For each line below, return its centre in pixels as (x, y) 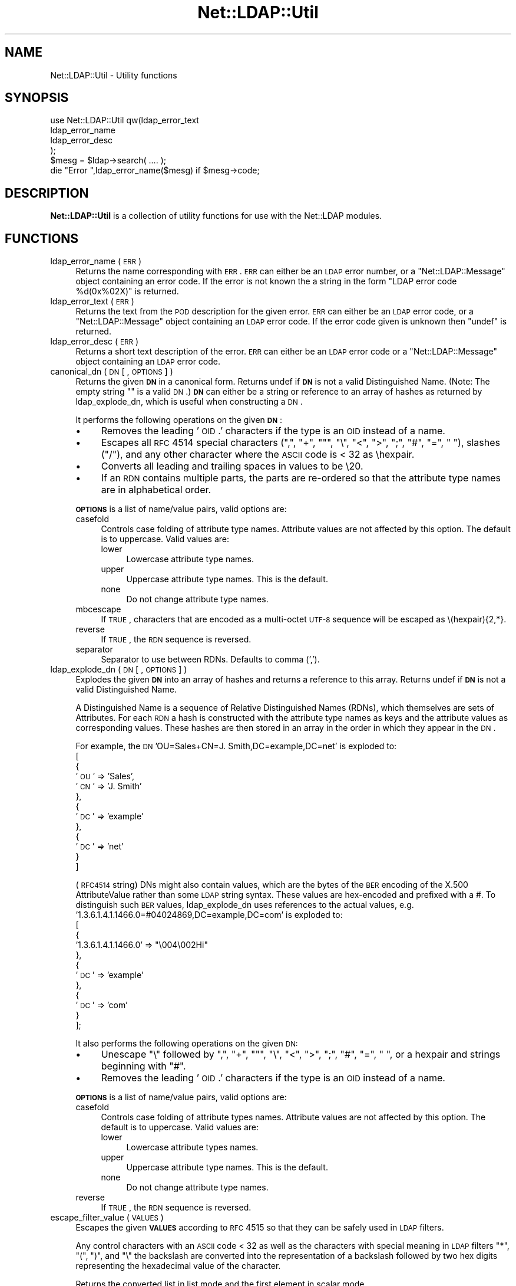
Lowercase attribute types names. (192, 1147)
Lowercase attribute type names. (190, 559)
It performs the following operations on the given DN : (179, 420)
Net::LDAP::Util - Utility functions (114, 75)
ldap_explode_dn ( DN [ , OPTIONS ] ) (119, 670)
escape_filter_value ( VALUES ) (107, 1218)
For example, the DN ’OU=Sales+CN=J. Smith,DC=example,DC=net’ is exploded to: (236, 746)
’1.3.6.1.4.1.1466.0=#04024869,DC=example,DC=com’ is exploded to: (209, 915)
